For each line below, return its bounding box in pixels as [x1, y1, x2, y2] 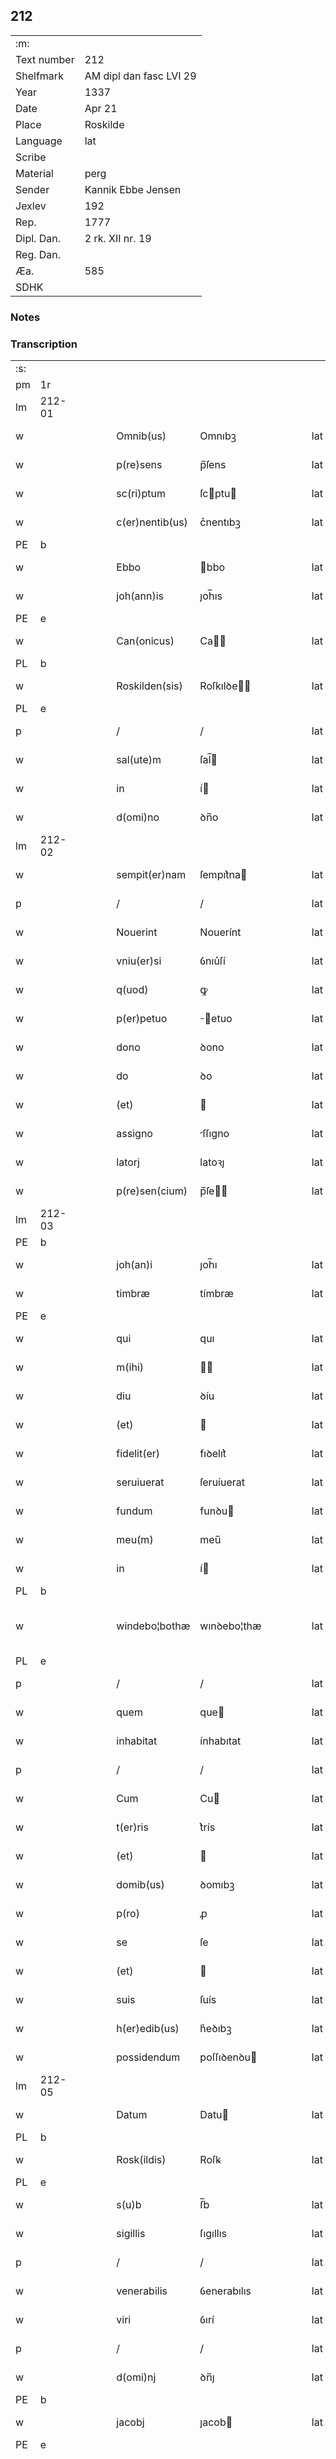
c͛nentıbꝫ [199, 515, 241, 529]
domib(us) [116, 1878, 165, 1892]
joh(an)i [116, 1258, 153, 1272]
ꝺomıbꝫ [199, 1878, 235, 1892]
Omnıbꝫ [199, 429, 237, 443]
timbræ [116, 1287, 150, 1301]
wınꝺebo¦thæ [199, 1619, 262, 1633]
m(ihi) [116, 1360, 145, 1374]
